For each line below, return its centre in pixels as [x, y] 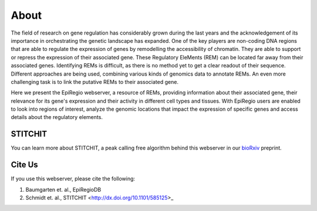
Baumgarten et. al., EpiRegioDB [63, 189]
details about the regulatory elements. [57, 117]
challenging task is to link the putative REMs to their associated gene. [95, 81]
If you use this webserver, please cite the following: [73, 179]
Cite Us [24, 165]
